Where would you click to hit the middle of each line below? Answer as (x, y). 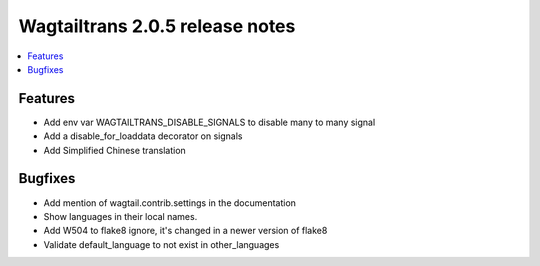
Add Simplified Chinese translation (115, 150)
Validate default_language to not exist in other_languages (161, 244)
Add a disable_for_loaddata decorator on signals (143, 136)
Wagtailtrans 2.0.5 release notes (157, 26)
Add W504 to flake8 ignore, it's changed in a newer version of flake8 (185, 231)
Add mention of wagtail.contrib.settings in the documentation (170, 202)
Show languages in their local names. (120, 216)
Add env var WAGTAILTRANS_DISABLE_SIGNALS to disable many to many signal (209, 122)
